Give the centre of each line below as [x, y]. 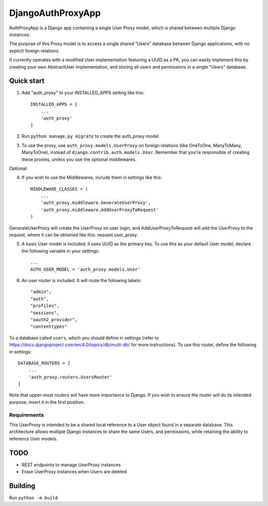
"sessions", [45, 313]
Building [22, 486]
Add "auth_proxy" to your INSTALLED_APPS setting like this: [83, 93]
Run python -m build [33, 498]
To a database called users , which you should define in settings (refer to [84, 338]
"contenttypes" [49, 327]
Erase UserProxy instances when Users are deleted [74, 472]
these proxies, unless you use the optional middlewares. [79, 159]
